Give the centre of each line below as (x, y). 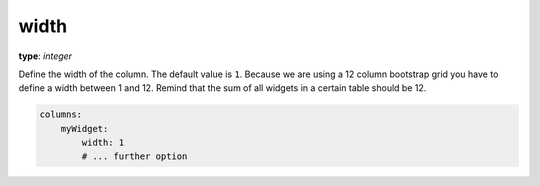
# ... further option (134, 156)
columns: (61, 114)
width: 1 (103, 143)
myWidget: (84, 128)
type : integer (45, 56)
